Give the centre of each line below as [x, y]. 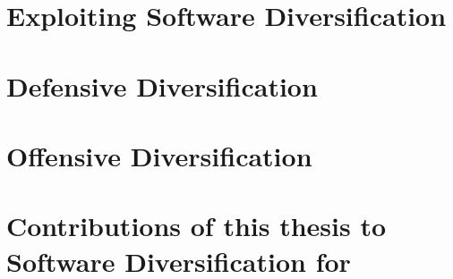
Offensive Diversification [159, 155]
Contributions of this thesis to [197, 226]
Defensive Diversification [162, 85]
